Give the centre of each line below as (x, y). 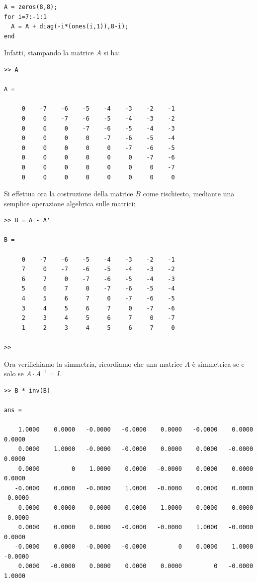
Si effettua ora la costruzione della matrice (69, 194)
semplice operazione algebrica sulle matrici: (70, 203)
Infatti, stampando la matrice (49, 53)
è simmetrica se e (218, 364)
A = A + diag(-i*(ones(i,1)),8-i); (70, 27)
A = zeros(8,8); (31, 7)
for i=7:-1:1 (25, 17)
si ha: (112, 53)
